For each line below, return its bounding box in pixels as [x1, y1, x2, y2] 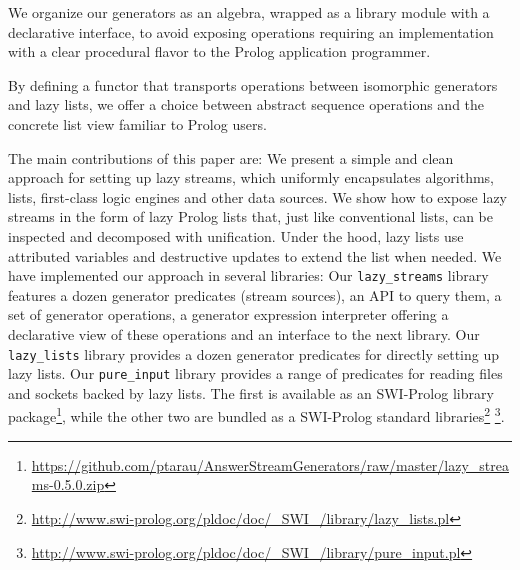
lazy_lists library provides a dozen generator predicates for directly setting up [8, 343, 499, 364]
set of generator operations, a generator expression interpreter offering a [8, 304, 449, 325]
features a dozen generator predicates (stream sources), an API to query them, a [8, 284, 502, 305]
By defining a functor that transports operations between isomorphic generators [8, 74, 498, 95]
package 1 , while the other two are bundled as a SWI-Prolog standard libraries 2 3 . [8, 403, 505, 427]
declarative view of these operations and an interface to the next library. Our [8, 323, 480, 344]
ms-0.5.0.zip [31, 474, 105, 495]
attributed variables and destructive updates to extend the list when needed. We [8, 245, 502, 266]
